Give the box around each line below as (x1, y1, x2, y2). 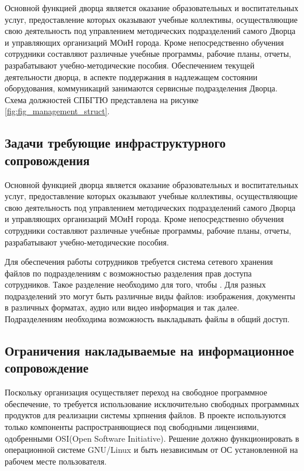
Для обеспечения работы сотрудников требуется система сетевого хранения (5, 255, 273, 268)
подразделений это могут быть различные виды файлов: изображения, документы (5, 289, 295, 302)
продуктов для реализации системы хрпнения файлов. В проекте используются (5, 409, 286, 421)
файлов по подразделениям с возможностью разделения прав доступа (5, 267, 252, 279)
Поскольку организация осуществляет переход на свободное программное (5, 386, 267, 398)
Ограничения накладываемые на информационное (5, 342, 294, 360)
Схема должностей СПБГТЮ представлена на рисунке (5, 93, 199, 105)
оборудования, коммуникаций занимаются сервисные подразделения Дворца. (5, 82, 278, 94)
